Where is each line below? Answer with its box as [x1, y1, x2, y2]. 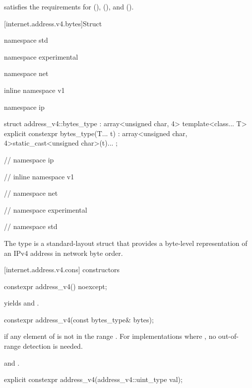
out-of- [218, 331, 239, 341]
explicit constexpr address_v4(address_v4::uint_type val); [4, 374, 183, 385]
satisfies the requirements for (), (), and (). [4, 1, 134, 11]
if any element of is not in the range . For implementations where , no [4, 331, 216, 341]
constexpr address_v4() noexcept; [4, 281, 107, 291]
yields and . [4, 298, 39, 308]
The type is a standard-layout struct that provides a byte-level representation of [4, 237, 248, 248]
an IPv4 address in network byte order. [4, 247, 123, 258]
